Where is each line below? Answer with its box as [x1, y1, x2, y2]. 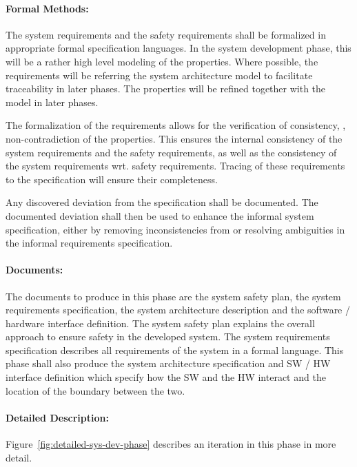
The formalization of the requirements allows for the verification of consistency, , [6, 118, 346, 132]
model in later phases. [6, 94, 99, 109]
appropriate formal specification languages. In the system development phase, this [6, 41, 351, 55]
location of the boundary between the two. [6, 383, 185, 397]
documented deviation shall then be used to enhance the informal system [6, 208, 314, 222]
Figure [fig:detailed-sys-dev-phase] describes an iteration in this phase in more [6, 437, 336, 451]
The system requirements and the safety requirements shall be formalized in [6, 27, 326, 41]
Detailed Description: [6, 410, 109, 424]
